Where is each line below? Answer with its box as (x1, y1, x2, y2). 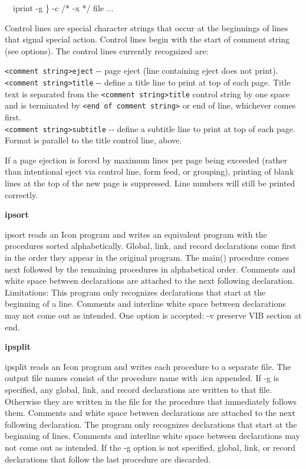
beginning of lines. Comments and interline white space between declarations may (5, 429, 300, 442)
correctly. (5, 188, 38, 201)
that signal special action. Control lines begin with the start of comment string (5, 33, 290, 45)
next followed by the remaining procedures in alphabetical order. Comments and (5, 263, 296, 275)
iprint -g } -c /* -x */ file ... (12, 2, 114, 14)
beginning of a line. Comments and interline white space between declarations (5, 297, 286, 310)
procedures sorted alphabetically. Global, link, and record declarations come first (5, 240, 297, 252)
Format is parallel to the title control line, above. (5, 134, 182, 146)
